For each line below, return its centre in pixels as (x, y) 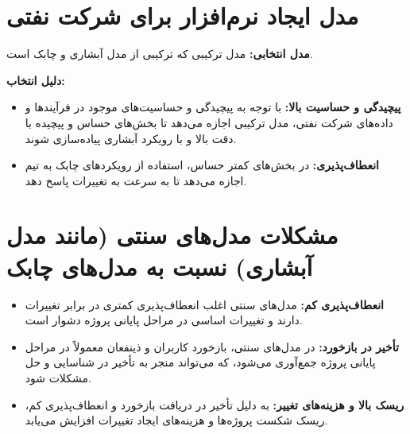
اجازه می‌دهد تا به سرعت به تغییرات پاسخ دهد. (136, 180)
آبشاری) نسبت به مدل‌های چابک (160, 266)
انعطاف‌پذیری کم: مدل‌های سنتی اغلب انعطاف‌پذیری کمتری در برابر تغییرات (204, 304)
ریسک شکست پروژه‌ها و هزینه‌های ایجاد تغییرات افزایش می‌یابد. (176, 420)
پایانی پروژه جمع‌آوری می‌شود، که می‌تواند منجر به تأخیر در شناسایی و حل (200, 362)
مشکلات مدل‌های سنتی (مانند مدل (172, 235)
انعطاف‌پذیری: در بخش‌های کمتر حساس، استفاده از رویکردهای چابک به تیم (202, 165)
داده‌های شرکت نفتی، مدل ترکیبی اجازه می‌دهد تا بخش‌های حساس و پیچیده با (209, 122)
